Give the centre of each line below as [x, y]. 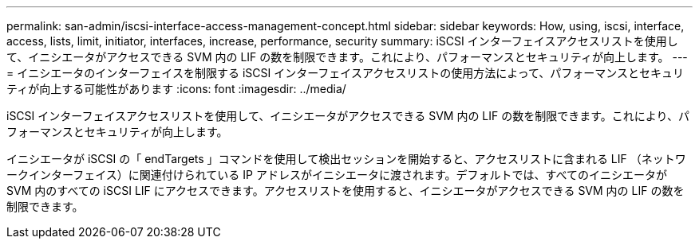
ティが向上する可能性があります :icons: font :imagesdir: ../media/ [176, 89]
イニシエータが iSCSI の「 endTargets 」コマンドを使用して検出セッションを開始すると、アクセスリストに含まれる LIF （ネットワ [346, 159]
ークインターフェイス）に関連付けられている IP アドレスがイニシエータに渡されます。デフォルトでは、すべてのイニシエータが [337, 175]
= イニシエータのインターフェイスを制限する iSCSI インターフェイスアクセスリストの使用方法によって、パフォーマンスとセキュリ [346, 73]
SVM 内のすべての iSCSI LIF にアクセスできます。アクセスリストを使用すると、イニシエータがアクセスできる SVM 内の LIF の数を [346, 191]
